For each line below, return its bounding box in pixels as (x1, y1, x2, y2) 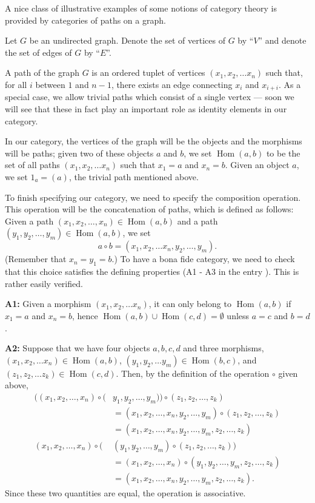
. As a (278, 78, 301, 90)
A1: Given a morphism (5, 297, 91, 310)
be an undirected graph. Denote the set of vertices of (29, 34, 225, 47)
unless (227, 309, 250, 322)
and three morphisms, (183, 342, 264, 354)
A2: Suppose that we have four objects (5, 342, 150, 354)
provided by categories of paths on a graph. (5, 13, 166, 26)
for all (5, 78, 27, 90)
